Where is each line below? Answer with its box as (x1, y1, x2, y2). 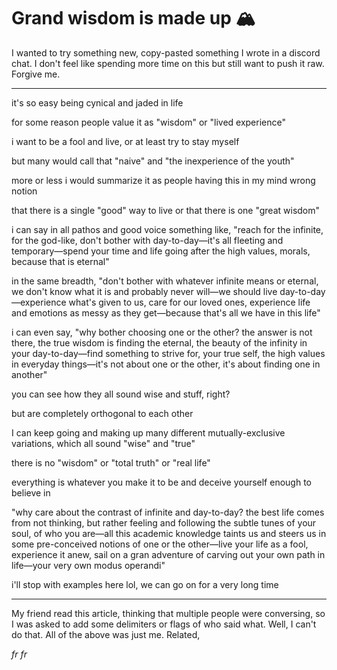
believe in (11, 486, 51, 499)
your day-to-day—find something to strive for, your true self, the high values (11, 347, 326, 359)
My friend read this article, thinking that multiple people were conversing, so (11, 607, 326, 619)
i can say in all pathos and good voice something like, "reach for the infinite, (11, 223, 324, 235)
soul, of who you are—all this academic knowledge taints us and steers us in (11, 527, 327, 539)
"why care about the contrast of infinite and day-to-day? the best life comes (11, 506, 325, 518)
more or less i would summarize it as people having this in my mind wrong (11, 174, 316, 186)
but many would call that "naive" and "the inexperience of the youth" (11, 155, 295, 167)
